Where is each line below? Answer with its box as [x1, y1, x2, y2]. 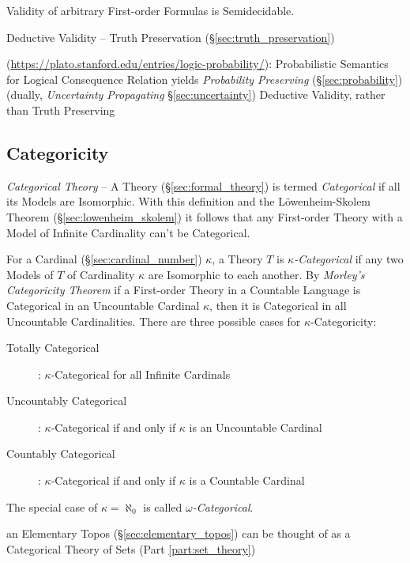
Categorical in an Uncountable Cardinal [6, 297, 200, 313]
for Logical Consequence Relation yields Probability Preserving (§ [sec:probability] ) [6, 70, 403, 87]
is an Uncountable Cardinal [189, 418, 322, 435]
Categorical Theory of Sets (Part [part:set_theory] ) [6, 540, 256, 557]
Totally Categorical [6, 339, 100, 356]
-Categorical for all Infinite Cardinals [51, 365, 231, 382]
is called [143, 498, 182, 515]
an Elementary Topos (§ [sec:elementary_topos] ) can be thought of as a [6, 525, 351, 542]
